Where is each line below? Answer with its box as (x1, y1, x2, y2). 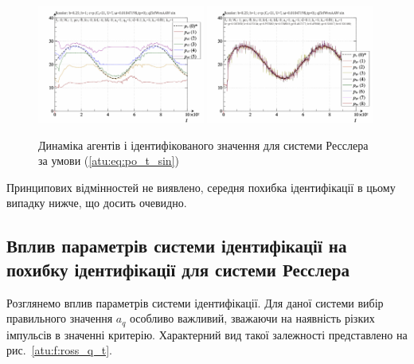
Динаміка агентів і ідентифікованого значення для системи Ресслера (38, 136, 369, 153)
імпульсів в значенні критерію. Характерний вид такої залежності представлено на (6, 326, 408, 342)
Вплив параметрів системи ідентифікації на (6, 233, 347, 258)
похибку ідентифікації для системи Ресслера (6, 256, 350, 281)
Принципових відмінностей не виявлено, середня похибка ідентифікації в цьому (6, 178, 396, 195)
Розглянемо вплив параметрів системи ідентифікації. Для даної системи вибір (6, 294, 384, 311)
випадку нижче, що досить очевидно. (6, 194, 187, 211)
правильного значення (6, 310, 113, 327)
